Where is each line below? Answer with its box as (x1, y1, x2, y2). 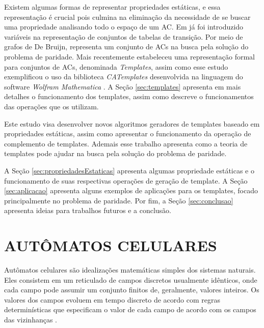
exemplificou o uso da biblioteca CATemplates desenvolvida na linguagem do (4, 71, 243, 82)
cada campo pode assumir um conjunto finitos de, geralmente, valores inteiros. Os (4, 284, 259, 295)
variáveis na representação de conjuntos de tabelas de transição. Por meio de (4, 31, 243, 42)
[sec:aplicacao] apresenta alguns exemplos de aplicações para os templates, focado (4, 185, 258, 196)
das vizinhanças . (4, 314, 58, 324)
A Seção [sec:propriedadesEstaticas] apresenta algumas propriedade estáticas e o (4, 165, 254, 175)
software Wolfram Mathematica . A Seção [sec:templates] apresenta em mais (4, 81, 241, 92)
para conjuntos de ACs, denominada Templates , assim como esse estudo (4, 61, 228, 72)
